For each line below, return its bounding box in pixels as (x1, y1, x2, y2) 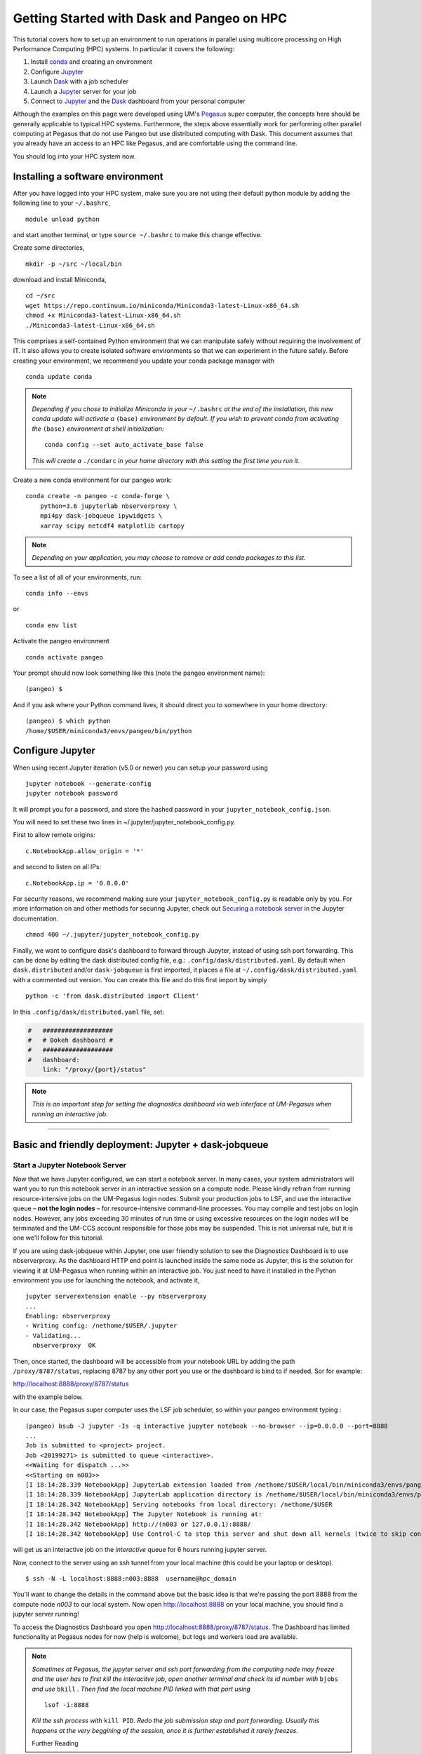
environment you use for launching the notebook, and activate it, (13, 1276, 200, 1284)
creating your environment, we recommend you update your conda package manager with (13, 356, 275, 365)
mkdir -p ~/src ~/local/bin (25, 260, 122, 268)
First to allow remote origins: (13, 831, 96, 839)
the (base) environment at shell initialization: (32, 424, 164, 433)
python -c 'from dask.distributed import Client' (25, 992, 200, 1000)
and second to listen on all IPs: (13, 863, 102, 871)
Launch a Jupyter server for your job (30, 87, 137, 95)
